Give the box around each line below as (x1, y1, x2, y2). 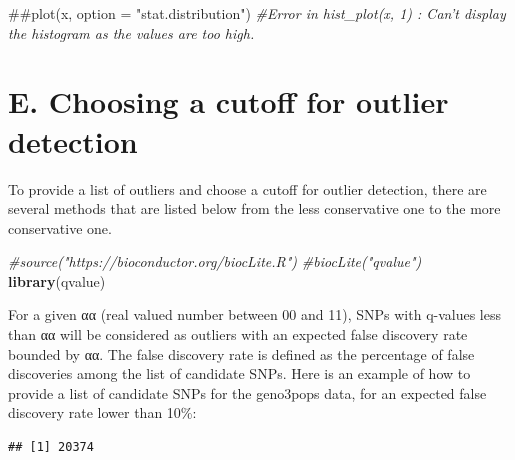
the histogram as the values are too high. (8, 22, 255, 43)
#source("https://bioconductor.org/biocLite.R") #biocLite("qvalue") (8, 251, 422, 272)
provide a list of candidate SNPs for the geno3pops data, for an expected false (8, 382, 487, 403)
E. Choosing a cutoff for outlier (8, 81, 449, 122)
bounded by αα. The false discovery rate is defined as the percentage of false (8, 343, 475, 364)
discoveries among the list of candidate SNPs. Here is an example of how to (8, 363, 471, 384)
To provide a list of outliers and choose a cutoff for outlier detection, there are (8, 178, 487, 199)
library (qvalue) (8, 270, 106, 291)
